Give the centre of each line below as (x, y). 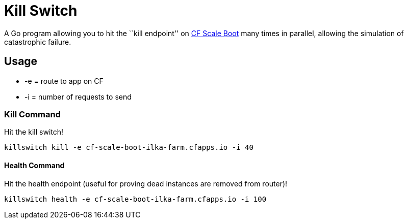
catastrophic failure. (38, 42)
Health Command (34, 165)
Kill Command (33, 114)
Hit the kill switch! (34, 132)
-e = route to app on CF (64, 81)
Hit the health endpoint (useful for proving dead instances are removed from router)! (146, 183)
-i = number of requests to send (78, 97)
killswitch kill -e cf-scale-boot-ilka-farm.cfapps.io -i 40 (129, 148)
